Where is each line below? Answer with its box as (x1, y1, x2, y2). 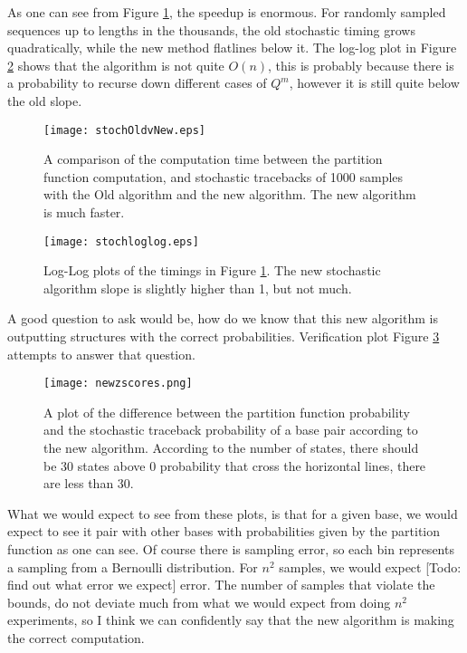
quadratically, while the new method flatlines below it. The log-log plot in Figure (7, 38, 457, 57)
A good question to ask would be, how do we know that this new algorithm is (7, 309, 438, 328)
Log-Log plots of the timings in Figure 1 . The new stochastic (43, 261, 381, 280)
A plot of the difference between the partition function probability (43, 402, 410, 421)
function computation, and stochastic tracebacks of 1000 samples (43, 167, 404, 186)
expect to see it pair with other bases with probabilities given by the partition (7, 522, 441, 541)
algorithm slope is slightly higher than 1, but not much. (43, 278, 352, 297)
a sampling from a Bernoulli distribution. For (7, 557, 258, 576)
